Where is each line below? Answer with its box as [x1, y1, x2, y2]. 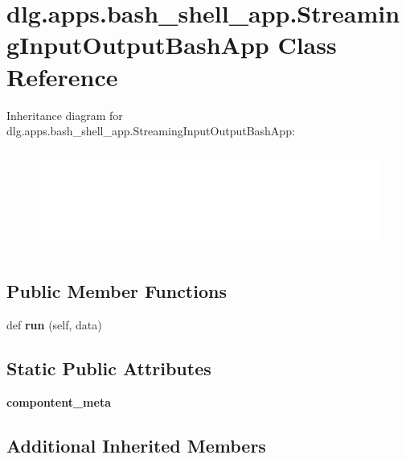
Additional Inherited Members [6, 432, 266, 457]
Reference [6, 60, 118, 93]
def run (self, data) [6, 316, 102, 333]
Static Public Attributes [6, 355, 211, 380]
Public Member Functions [6, 279, 227, 304]
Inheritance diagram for [6, 106, 123, 123]
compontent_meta [6, 393, 111, 410]
